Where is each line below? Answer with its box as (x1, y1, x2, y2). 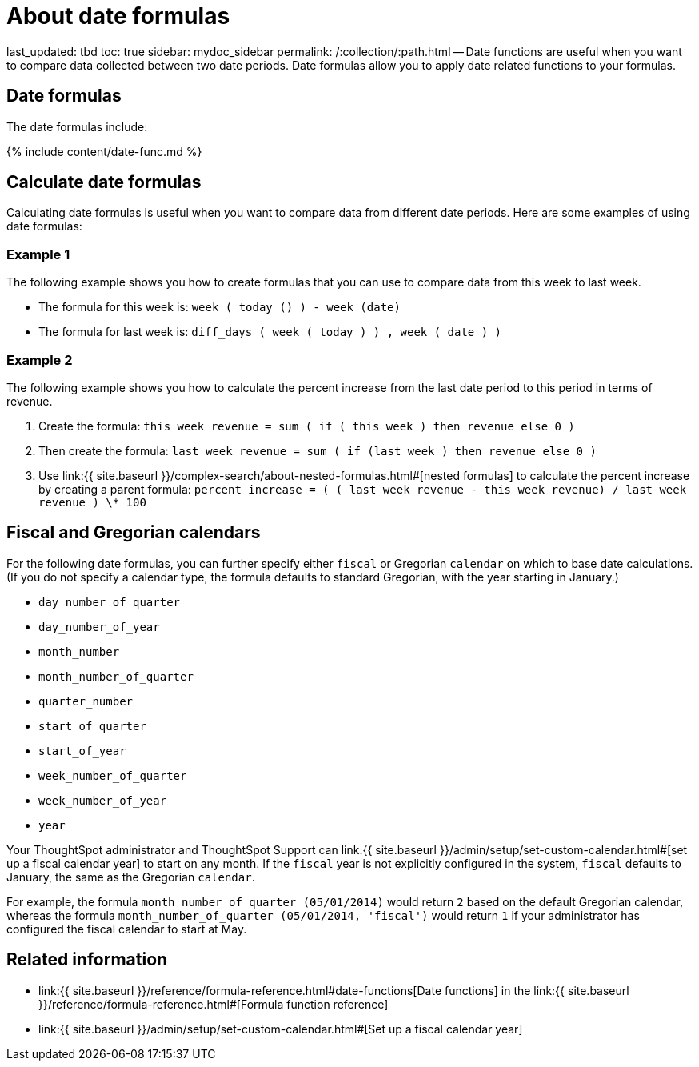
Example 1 (6, 246, 70, 262)
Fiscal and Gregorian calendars (6, 522, 261, 543)
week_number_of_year (38, 793, 167, 807)
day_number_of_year (38, 620, 160, 633)
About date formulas (6, 2, 230, 30)
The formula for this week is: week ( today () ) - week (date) (38, 300, 401, 314)
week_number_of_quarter (38, 769, 187, 782)
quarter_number (38, 694, 134, 708)
